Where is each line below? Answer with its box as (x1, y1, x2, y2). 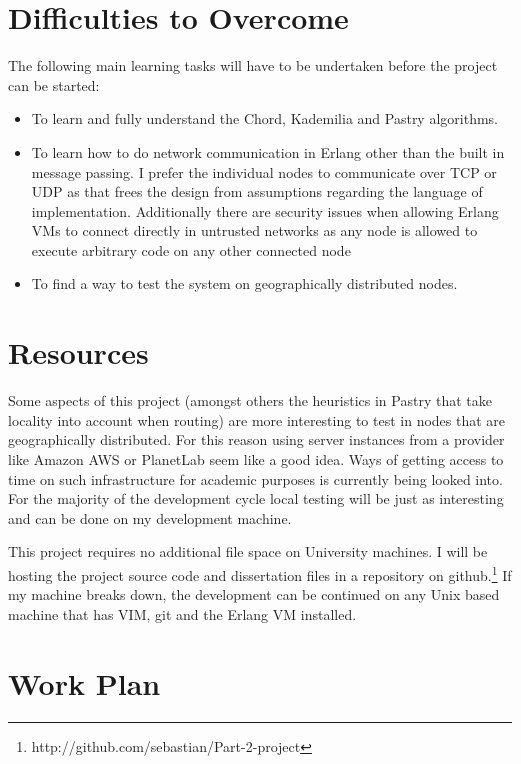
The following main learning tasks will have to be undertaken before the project (8, 55, 498, 76)
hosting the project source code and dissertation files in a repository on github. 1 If (8, 561, 512, 585)
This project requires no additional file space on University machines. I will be (8, 541, 488, 562)
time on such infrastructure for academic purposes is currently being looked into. (8, 468, 503, 489)
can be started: (8, 74, 100, 95)
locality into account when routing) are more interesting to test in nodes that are (8, 409, 506, 430)
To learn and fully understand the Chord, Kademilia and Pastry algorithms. (31, 108, 498, 129)
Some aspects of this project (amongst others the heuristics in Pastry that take (8, 390, 492, 411)
